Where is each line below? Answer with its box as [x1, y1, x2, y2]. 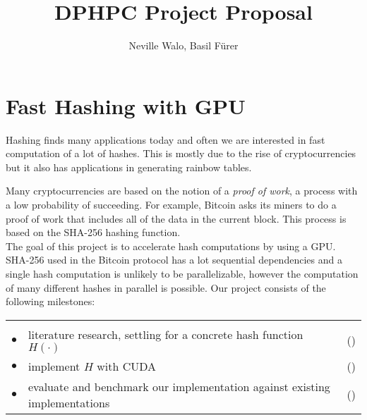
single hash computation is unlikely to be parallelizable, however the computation [6, 266, 359, 280]
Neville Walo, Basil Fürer [128, 38, 239, 53]
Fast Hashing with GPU [6, 91, 246, 120]
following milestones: [6, 294, 95, 309]
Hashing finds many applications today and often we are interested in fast [6, 132, 325, 147]
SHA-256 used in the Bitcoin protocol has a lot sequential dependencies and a [6, 252, 342, 267]
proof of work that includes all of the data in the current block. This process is [6, 211, 347, 226]
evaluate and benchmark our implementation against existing [28, 378, 330, 395]
